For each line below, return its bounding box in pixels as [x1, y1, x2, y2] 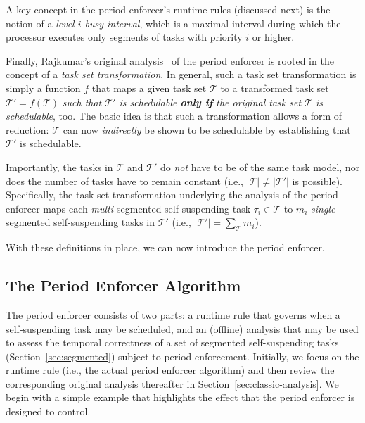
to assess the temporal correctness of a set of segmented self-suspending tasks [6, 335, 339, 350]
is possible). [292, 173, 342, 188]
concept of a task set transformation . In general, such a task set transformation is [6, 67, 357, 82]
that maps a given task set [91, 80, 207, 95]
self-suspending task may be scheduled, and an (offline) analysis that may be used [6, 321, 359, 336]
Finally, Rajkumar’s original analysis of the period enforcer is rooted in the [6, 53, 334, 68]
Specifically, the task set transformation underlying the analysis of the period [6, 187, 338, 202]
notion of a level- [6, 15, 78, 30]
